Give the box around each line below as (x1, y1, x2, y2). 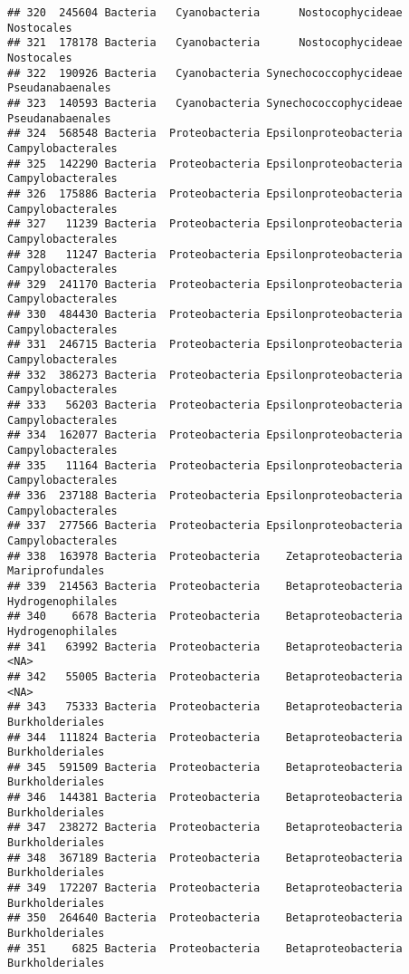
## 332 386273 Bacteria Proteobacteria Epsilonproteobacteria (7, 368, 403, 381)
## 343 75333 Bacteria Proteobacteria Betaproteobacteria (7, 700, 403, 714)
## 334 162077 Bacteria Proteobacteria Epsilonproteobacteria (7, 429, 403, 442)
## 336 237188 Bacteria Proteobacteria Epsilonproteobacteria (7, 489, 403, 502)
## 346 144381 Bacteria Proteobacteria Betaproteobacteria (7, 791, 403, 805)
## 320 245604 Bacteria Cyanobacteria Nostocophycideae (7, 6, 403, 19)
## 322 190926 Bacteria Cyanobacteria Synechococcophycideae (7, 66, 403, 80)
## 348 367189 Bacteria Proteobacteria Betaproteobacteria (7, 851, 403, 864)
